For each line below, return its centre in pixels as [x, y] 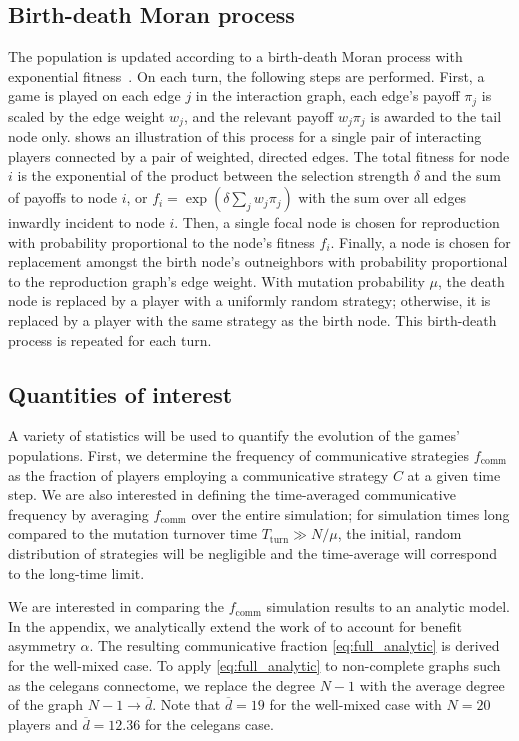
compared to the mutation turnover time [133, 533]
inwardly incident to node [86, 222]
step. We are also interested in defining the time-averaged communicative [232, 494]
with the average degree [432, 684]
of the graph [46, 704]
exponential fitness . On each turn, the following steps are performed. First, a [246, 75]
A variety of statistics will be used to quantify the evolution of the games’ [234, 435]
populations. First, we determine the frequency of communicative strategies [239, 455]
